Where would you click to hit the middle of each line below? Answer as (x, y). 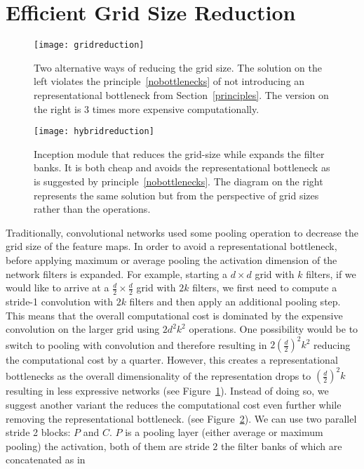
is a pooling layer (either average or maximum (224, 432)
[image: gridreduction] (89, 45)
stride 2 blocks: (38, 432)
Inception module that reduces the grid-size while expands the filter (179, 153)
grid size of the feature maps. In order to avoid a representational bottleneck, (171, 246)
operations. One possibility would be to (274, 329)
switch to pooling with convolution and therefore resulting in (136, 344)
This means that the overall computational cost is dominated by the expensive (174, 315)
